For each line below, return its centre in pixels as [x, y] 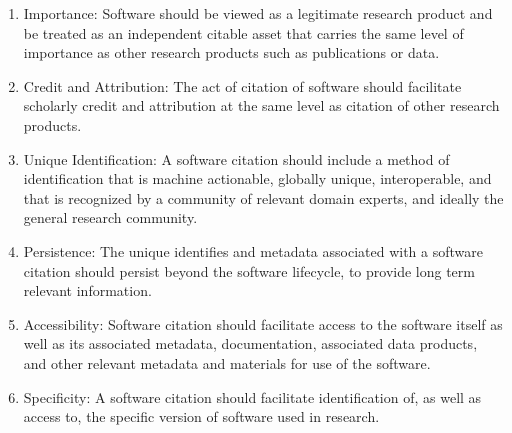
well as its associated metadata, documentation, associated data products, [250, 343]
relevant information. [87, 290]
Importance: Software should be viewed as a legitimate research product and [258, 13]
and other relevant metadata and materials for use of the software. [227, 362]
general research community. [110, 217]
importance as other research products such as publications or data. [231, 52]
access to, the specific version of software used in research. [201, 416]
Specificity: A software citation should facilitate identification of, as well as [252, 396]
